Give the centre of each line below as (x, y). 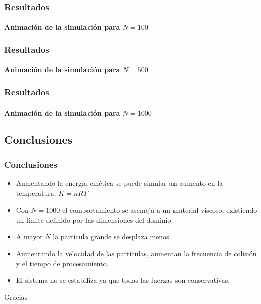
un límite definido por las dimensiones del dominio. (95, 219)
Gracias (16, 297)
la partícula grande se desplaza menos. (112, 236)
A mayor (29, 236)
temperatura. (36, 193)
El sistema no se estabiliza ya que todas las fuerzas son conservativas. (123, 280)
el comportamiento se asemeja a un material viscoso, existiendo (160, 210)
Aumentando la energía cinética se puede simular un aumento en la (119, 183)
